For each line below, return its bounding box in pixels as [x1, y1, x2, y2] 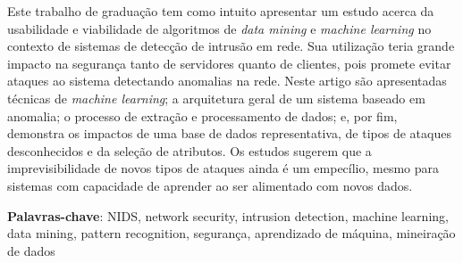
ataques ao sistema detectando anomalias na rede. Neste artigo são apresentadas [7, 71, 447, 90]
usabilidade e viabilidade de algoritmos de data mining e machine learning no [7, 19, 432, 37]
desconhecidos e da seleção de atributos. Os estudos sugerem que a [7, 141, 372, 160]
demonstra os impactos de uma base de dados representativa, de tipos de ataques [7, 124, 451, 143]
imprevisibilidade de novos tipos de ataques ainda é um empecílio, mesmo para [7, 159, 440, 177]
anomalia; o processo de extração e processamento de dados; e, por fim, [7, 106, 398, 125]
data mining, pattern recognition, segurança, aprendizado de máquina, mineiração [7, 224, 456, 242]
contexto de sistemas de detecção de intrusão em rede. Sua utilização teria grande [7, 37, 455, 55]
